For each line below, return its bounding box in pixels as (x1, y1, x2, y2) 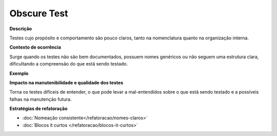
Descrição (9, 26, 32, 32)
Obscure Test (9, 8, 68, 19)
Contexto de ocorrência (9, 44, 62, 51)
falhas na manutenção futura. (9, 96, 72, 102)
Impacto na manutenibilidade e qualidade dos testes (9, 79, 124, 85)
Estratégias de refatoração (9, 105, 68, 112)
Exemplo (9, 70, 29, 76)
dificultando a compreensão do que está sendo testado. (9, 61, 128, 67)
